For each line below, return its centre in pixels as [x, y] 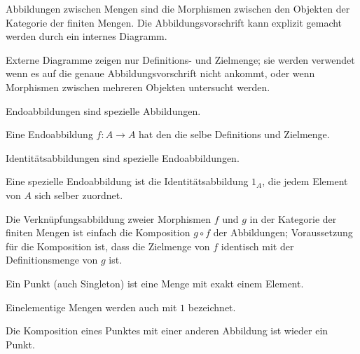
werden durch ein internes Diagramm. [86, 36]
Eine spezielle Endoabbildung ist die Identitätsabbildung [127, 181]
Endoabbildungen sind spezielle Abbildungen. [103, 110]
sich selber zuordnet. [79, 195]
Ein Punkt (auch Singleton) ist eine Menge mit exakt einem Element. [155, 283]
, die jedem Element [305, 181]
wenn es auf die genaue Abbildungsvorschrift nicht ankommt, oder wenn [160, 73]
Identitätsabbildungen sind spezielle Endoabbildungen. [123, 157]
